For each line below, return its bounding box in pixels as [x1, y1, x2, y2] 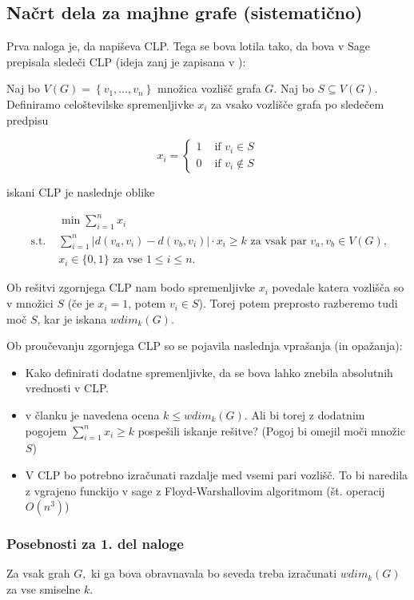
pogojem [25, 422, 67, 439]
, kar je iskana [37, 310, 107, 327]
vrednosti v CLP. [25, 379, 109, 396]
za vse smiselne [6, 581, 81, 597]
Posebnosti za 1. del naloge [6, 534, 184, 554]
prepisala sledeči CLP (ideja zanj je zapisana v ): [6, 53, 246, 70]
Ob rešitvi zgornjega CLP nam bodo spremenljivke [6, 279, 256, 296]
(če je [67, 295, 94, 312]
